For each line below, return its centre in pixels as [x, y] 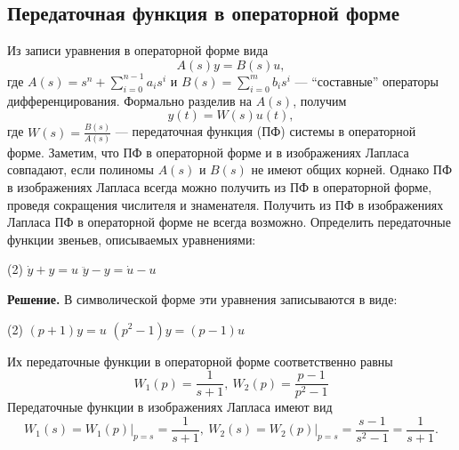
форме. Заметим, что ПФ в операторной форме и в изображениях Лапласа [208, 152]
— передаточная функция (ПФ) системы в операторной [266, 131]
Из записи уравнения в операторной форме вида [138, 50]
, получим [320, 100]
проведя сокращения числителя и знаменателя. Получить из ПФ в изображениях [225, 204]
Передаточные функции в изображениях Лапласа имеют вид [170, 407]
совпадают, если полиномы [81, 169]
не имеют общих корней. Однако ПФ [351, 169]
